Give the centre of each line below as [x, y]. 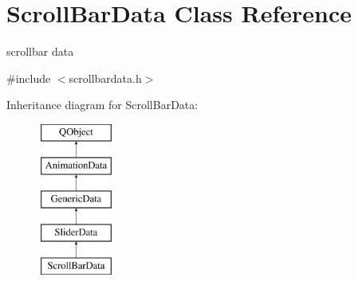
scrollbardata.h [105, 78]
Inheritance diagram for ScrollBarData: [102, 105]
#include [29, 78]
